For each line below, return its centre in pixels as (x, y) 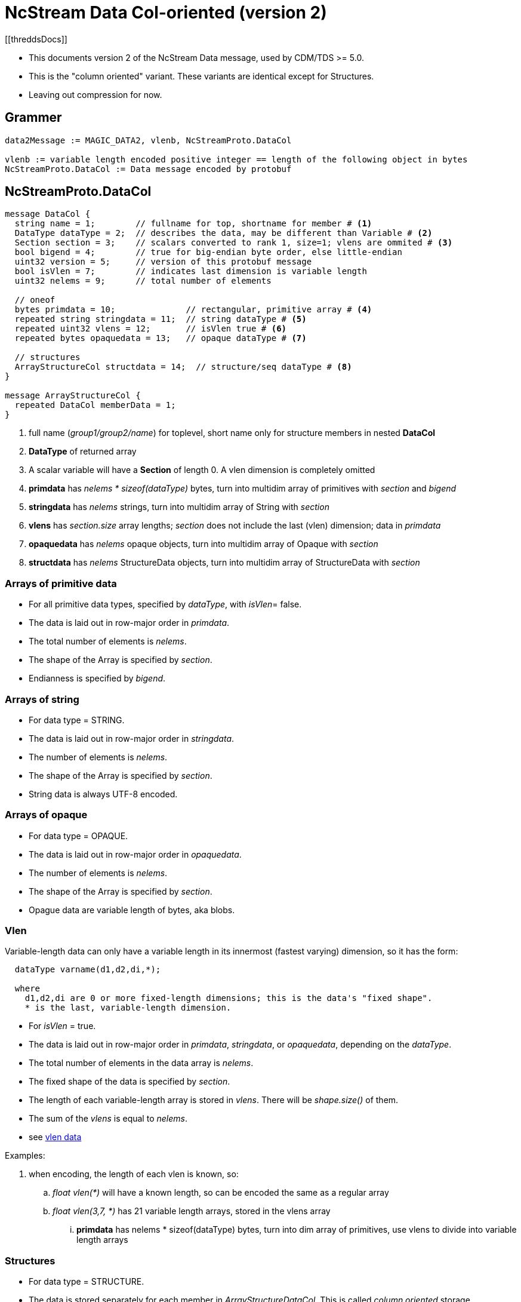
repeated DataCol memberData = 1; (95, 405)
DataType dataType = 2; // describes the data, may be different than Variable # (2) (223, 233)
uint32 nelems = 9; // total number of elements (143, 281)
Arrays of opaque (46, 815)
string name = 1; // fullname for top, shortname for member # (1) (193, 224)
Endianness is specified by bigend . (97, 678)
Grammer (33, 118)
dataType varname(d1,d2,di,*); (88, 970)
